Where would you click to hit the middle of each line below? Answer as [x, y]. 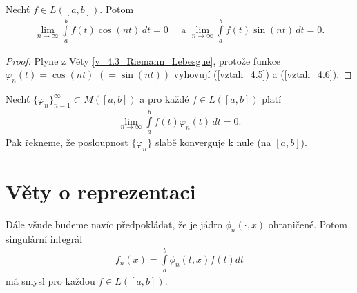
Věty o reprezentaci [101, 191]
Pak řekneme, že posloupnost [67, 142]
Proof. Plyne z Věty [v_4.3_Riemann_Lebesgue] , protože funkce [143, 60]
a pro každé [164, 99]
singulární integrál [44, 238]
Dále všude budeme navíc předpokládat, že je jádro [114, 224]
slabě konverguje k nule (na [213, 142]
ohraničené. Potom [308, 224]
